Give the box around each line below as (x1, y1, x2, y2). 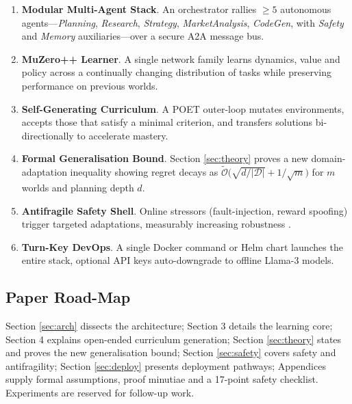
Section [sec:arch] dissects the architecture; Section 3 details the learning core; (5, 319, 333, 333)
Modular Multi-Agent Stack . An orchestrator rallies (21, 2, 257, 16)
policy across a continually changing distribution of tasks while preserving (21, 65, 331, 79)
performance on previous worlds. (21, 78, 158, 92)
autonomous (280, 2, 331, 16)
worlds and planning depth (21, 180, 134, 194)
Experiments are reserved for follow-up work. (5, 386, 194, 400)
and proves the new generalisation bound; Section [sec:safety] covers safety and (5, 345, 336, 360)
